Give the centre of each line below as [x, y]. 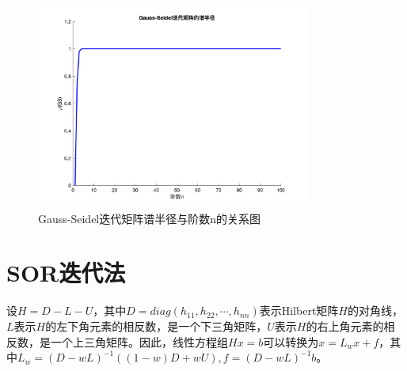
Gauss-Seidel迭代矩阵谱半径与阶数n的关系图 [150, 218]
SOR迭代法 [66, 273]
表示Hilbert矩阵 [299, 310]
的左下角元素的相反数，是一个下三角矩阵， [156, 326]
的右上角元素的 [345, 326]
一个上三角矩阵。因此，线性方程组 [139, 341]
